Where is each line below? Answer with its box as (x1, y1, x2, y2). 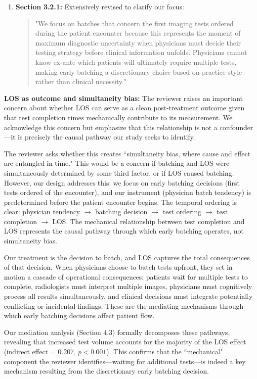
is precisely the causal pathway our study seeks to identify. (17, 132, 195, 142)
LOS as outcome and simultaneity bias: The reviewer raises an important (4, 93, 243, 103)
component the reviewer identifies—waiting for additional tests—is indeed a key (4, 356, 246, 366)
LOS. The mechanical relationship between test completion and (52, 216, 245, 226)
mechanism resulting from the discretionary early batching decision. (4, 366, 209, 376)
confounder (219, 122, 253, 132)
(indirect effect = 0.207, (4, 346, 76, 356)
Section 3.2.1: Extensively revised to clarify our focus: (15, 1, 184, 11)
